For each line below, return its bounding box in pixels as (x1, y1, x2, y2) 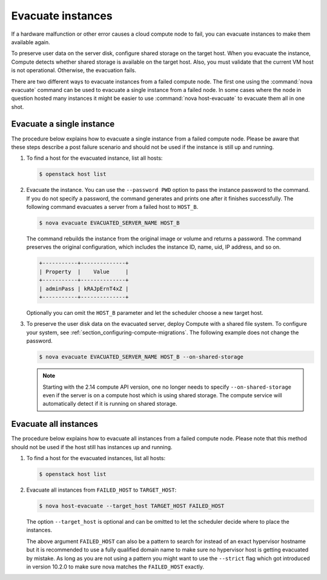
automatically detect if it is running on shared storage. (42, 400, 177, 407)
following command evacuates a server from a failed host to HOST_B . (26, 203, 199, 211)
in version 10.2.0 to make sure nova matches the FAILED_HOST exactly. (26, 563, 205, 570)
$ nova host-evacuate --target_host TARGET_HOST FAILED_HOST (39, 503, 225, 509)
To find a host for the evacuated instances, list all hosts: (26, 455, 166, 461)
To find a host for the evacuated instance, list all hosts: (26, 154, 163, 162)
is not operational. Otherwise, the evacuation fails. (11, 67, 136, 74)
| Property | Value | (39, 268, 129, 275)
